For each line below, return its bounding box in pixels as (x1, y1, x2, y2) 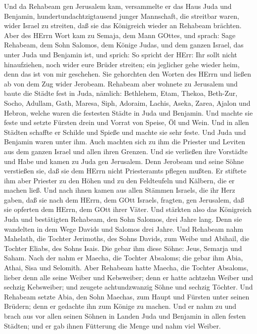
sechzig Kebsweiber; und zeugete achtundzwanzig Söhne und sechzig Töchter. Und (4, 282, 253, 292)
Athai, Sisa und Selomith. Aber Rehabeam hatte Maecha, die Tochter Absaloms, (4, 262, 249, 273)
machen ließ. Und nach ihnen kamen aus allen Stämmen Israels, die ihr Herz (4, 185, 235, 195)
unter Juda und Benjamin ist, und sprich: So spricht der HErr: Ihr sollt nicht (4, 49, 237, 59)
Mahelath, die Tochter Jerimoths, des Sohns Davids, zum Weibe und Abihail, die (4, 233, 250, 244)
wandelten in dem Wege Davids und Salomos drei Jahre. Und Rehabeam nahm (4, 223, 243, 234)
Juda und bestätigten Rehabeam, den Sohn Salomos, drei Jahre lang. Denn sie (4, 214, 242, 224)
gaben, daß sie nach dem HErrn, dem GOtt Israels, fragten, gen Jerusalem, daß (4, 194, 244, 205)
